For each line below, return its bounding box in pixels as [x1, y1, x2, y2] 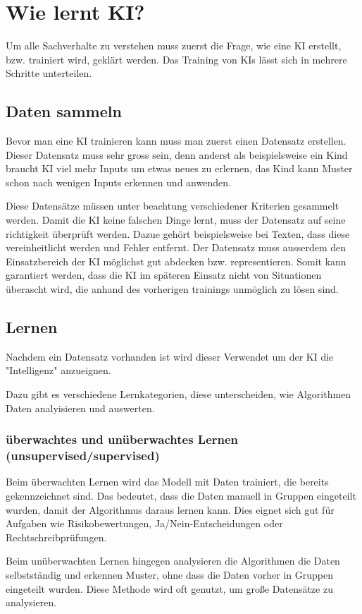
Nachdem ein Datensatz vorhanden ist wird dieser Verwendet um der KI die [6, 349, 334, 363]
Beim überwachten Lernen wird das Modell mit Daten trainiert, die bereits [6, 474, 329, 489]
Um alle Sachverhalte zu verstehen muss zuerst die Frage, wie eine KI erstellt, [6, 38, 342, 53]
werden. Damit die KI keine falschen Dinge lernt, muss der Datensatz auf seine [6, 212, 346, 227]
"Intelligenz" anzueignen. [6, 363, 111, 378]
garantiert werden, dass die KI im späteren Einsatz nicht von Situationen [6, 267, 322, 282]
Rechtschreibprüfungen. [6, 529, 107, 544]
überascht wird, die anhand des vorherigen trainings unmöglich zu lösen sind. [6, 282, 339, 296]
